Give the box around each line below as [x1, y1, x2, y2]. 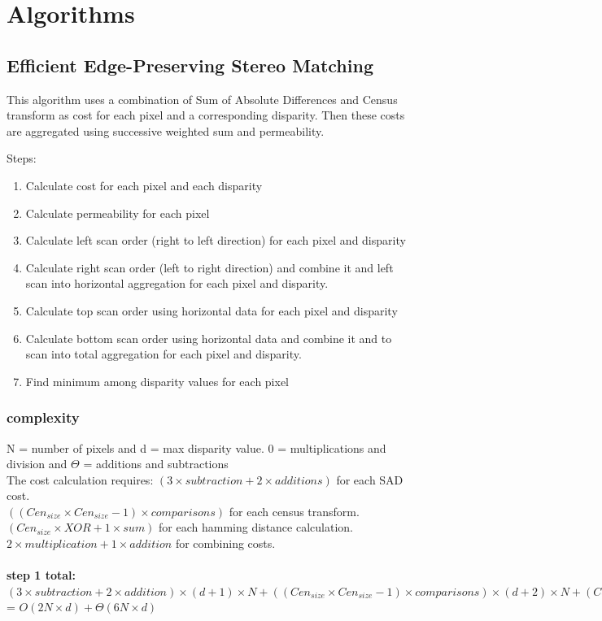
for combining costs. [175, 535, 276, 552]
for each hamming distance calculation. [159, 519, 353, 536]
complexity [7, 407, 80, 428]
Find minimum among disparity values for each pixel [25, 372, 290, 389]
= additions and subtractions [83, 455, 229, 472]
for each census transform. [229, 502, 360, 519]
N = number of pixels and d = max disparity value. [7, 439, 264, 456]
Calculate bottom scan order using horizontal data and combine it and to [25, 329, 392, 346]
